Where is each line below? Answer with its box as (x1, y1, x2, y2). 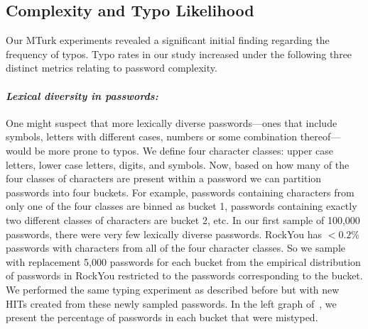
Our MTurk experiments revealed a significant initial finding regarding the (6, 33, 330, 48)
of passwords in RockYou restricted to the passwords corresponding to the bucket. (6, 268, 363, 283)
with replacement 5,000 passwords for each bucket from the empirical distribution (6, 254, 361, 269)
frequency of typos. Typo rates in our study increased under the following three (6, 46, 352, 61)
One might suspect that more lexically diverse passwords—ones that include (6, 115, 337, 130)
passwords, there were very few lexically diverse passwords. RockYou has (6, 226, 323, 241)
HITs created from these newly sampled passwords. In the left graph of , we (6, 296, 337, 311)
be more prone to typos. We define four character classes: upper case (34, 143, 334, 157)
